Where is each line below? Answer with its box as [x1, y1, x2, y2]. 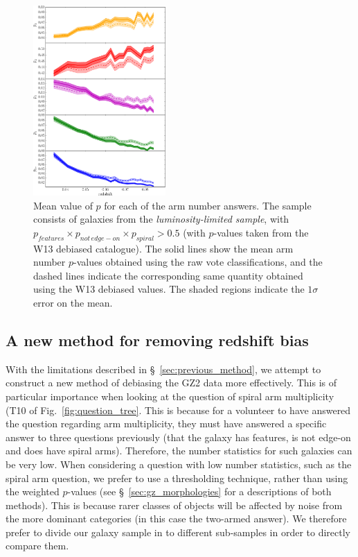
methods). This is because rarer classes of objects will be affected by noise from [6, 497, 343, 512]
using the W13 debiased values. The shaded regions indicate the [33, 282, 305, 296]
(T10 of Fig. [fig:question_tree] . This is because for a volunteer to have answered [6, 402, 351, 417]
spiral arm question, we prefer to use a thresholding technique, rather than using [6, 470, 348, 485]
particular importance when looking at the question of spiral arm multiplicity [6, 388, 334, 403]
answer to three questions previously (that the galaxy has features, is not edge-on [6, 429, 351, 444]
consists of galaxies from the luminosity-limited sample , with [33, 212, 289, 226]
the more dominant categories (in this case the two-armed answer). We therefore [6, 511, 347, 526]
